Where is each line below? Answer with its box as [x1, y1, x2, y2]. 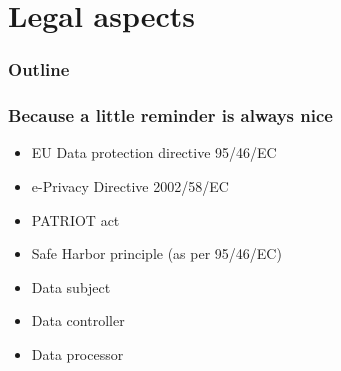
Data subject [31, 276, 111, 297]
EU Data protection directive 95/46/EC [31, 142, 277, 163]
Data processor [31, 344, 124, 364]
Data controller [31, 310, 125, 331]
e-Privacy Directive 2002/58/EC [31, 176, 229, 197]
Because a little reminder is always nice [8, 103, 333, 128]
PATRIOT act [31, 209, 120, 230]
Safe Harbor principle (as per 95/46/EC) [31, 243, 282, 264]
